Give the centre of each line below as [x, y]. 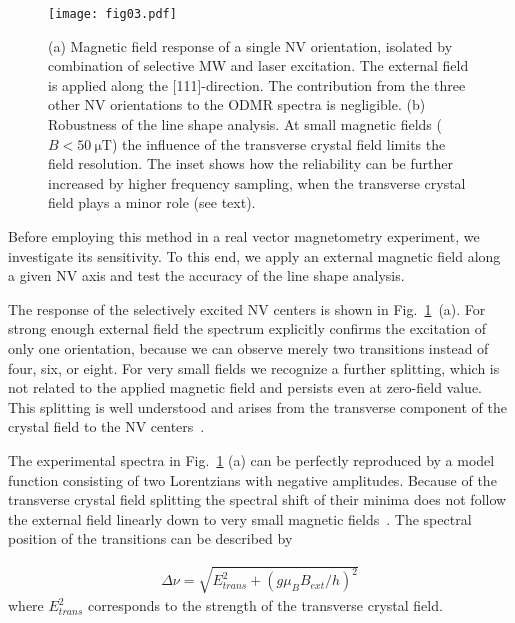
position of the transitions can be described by [150, 538]
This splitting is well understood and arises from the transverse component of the [257, 406]
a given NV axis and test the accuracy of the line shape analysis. [206, 275]
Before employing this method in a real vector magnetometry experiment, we [244, 236]
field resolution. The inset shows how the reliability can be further [250, 163]
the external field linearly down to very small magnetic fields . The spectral [240, 518]
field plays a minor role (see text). [152, 202]
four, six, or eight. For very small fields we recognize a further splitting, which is [254, 367]
